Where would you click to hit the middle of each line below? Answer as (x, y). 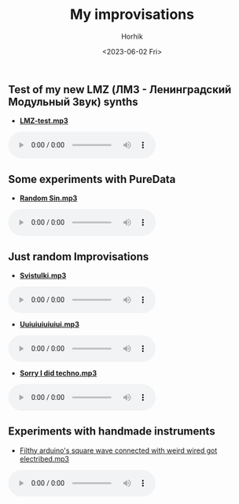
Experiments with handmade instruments (112, 431)
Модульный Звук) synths (73, 101)
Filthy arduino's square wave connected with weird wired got (118, 450)
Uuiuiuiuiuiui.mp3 (50, 324)
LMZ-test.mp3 (44, 121)
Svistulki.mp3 (43, 275)
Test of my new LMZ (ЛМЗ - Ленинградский (120, 90)
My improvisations (132, 15)
